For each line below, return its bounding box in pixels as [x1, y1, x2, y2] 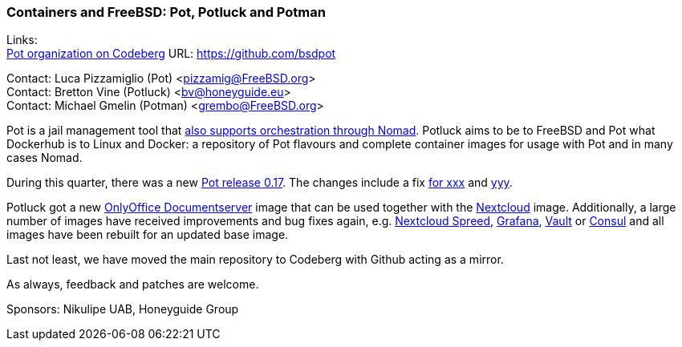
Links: [6, 33, 38, 47]
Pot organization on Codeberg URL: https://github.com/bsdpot [6, 46, 336, 61]
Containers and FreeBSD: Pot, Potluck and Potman [6, 4, 326, 20]
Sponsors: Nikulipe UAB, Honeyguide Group [6, 302, 239, 317]
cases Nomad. [6, 151, 83, 165]
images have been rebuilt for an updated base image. [6, 228, 289, 242]
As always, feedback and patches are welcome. [6, 277, 259, 292]
